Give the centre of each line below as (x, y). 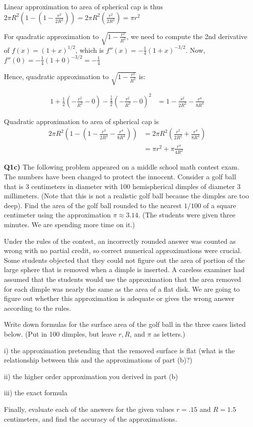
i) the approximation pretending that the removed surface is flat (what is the (119, 350)
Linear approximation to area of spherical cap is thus (83, 6)
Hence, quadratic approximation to (56, 76)
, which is (90, 50)
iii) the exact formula (36, 393)
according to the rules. (38, 308)
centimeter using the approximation (57, 215)
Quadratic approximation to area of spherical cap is (81, 121)
